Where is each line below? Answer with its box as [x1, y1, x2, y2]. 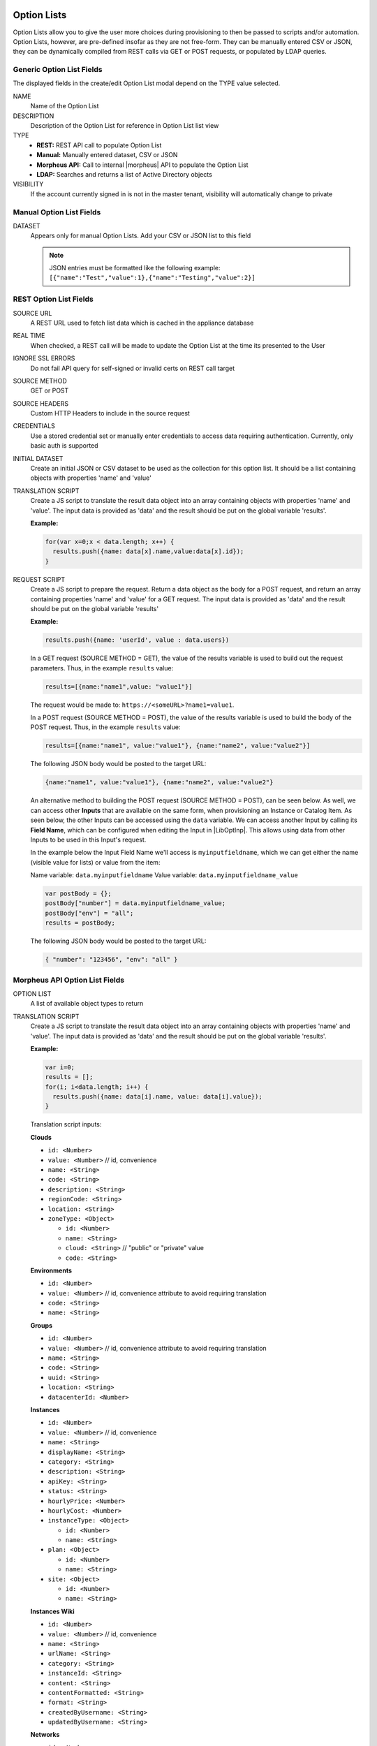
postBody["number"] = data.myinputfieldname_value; [45, 900, 226, 907]
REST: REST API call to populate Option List [36, 140, 162, 149]
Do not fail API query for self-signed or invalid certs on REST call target [30, 364, 235, 372]
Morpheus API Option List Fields [13, 975, 125, 985]
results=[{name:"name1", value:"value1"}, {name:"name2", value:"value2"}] [45, 742, 311, 750]
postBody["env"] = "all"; [45, 909, 134, 917]
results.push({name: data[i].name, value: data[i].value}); [52, 1093, 263, 1101]
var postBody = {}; [45, 890, 112, 897]
